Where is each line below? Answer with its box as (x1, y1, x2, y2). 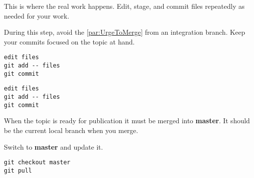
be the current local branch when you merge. (4, 125, 138, 135)
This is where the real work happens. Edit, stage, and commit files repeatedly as (4, 1, 245, 11)
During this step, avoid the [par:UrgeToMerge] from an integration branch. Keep (4, 27, 245, 37)
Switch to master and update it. (4, 141, 103, 152)
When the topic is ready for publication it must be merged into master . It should (4, 115, 250, 126)
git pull (4, 167, 32, 174)
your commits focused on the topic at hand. (4, 36, 135, 46)
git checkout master (4, 159, 71, 166)
